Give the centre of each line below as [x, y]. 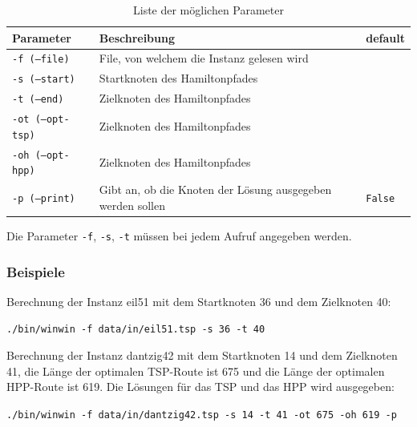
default [385, 37]
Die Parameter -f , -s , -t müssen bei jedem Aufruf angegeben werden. [179, 235]
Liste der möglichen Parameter [208, 10]
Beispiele [36, 271]
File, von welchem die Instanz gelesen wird [204, 58]
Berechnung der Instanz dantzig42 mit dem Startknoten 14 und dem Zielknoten [202, 355]
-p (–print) [44, 199]
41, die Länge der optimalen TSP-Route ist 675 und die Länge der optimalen [196, 371]
